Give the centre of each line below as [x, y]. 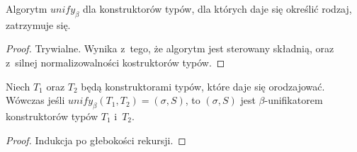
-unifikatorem [294, 100]
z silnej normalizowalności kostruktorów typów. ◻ [115, 62]
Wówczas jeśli [35, 100]
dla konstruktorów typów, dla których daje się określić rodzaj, [217, 8]
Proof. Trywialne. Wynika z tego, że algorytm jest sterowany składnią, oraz [170, 48]
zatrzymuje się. [38, 24]
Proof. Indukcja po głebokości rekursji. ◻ [96, 140]
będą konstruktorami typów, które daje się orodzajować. [203, 86]
